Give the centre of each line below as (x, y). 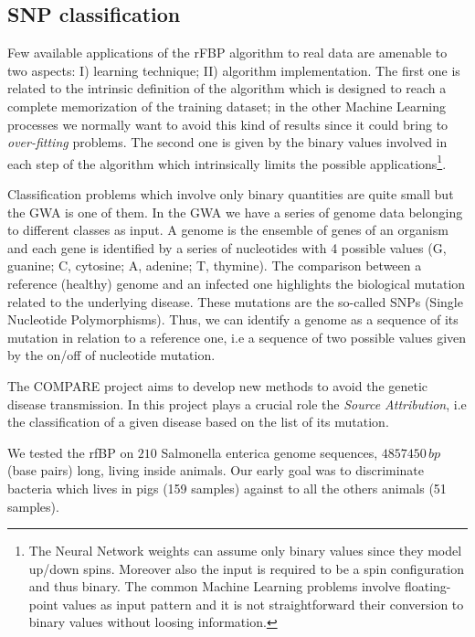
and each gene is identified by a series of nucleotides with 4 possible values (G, (227, 247)
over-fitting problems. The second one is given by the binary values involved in (227, 142)
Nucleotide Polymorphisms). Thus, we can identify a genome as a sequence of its (233, 319)
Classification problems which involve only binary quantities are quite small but (231, 194)
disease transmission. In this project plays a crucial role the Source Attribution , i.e (237, 403)
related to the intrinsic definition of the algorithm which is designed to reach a (227, 88)
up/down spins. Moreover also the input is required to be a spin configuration (247, 568)
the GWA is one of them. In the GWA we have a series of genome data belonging (235, 212)
